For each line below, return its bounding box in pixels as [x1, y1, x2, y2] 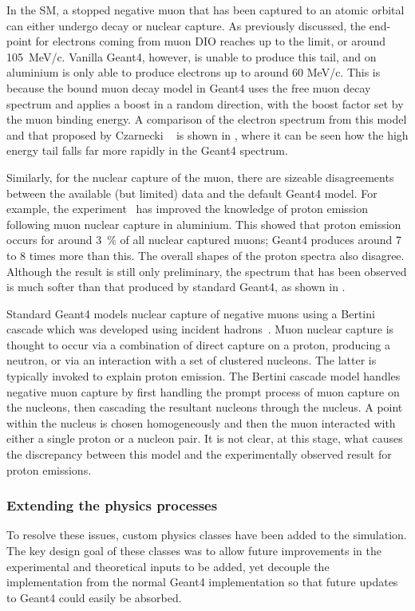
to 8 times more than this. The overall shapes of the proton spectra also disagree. [6, 246, 405, 263]
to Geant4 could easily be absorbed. [6, 589, 182, 605]
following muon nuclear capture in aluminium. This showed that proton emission [6, 215, 401, 232]
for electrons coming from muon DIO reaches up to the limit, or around [35, 33, 386, 49]
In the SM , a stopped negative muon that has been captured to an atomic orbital [6, 2, 405, 18]
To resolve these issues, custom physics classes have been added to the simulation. [6, 526, 407, 543]
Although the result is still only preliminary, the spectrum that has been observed [6, 262, 407, 279]
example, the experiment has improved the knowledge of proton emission [6, 200, 368, 217]
